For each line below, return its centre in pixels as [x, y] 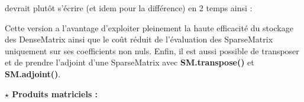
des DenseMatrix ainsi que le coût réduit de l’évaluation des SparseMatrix [139, 39]
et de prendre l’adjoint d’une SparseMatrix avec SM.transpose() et [130, 62]
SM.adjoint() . [33, 73]
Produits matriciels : [55, 93]
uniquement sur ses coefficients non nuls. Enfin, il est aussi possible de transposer [152, 50]
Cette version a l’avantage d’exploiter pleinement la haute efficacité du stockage [149, 27]
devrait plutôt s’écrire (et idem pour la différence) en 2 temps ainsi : [129, 8]
